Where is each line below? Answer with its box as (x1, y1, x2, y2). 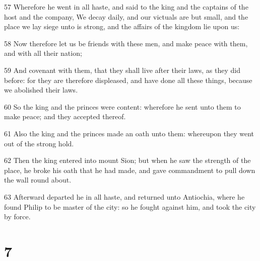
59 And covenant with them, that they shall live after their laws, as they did (4, 64, 240, 75)
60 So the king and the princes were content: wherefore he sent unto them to (4, 101, 241, 112)
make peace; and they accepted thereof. (4, 111, 126, 122)
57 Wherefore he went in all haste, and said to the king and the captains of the (4, 2, 248, 12)
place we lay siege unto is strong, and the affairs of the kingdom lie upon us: (4, 21, 240, 32)
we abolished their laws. (4, 84, 78, 95)
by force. (4, 211, 31, 222)
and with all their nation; (4, 48, 82, 58)
